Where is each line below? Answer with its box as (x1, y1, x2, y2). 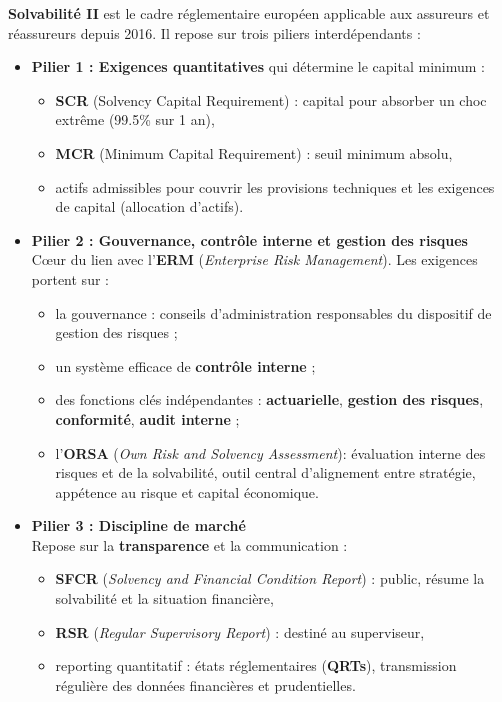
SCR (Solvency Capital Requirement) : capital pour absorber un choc (55, 89, 487, 110)
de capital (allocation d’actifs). (55, 196, 244, 217)
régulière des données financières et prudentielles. (55, 674, 356, 695)
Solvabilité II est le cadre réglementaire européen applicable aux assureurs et (8, 3, 490, 23)
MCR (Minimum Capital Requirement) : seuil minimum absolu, (55, 142, 453, 163)
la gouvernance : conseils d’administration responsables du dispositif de (55, 302, 492, 323)
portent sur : (31, 268, 109, 289)
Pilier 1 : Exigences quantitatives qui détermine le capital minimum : (31, 56, 485, 77)
